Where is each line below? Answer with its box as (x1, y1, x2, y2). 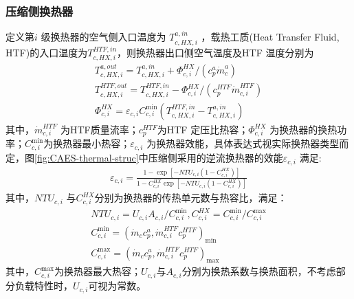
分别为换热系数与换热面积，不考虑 (181, 264, 336, 278)
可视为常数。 (88, 278, 146, 293)
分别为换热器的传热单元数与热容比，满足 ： (94, 190, 287, 205)
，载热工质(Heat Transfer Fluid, (201, 30, 340, 44)
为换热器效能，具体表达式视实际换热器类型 (146, 136, 340, 151)
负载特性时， (14, 278, 73, 293)
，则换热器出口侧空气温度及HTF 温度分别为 (117, 45, 314, 59)
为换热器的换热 (269, 122, 338, 136)
